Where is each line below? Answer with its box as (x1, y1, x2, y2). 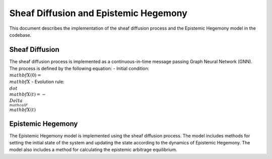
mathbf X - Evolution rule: (9, 78, 65, 85)
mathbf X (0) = (9, 72, 41, 78)
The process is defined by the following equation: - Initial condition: (9, 65, 150, 71)
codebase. (9, 32, 32, 38)
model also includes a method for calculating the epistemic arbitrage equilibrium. (9, 146, 177, 153)
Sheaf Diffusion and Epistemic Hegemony (9, 8, 187, 19)
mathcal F (9, 103, 28, 108)
